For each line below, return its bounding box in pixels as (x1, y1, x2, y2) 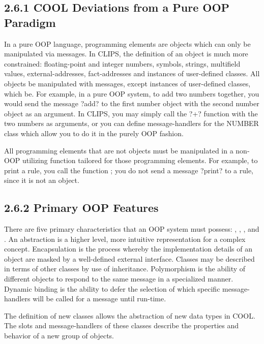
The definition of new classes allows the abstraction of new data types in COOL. (4, 310, 255, 321)
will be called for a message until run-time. (33, 293, 166, 304)
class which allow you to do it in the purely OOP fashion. (4, 128, 184, 138)
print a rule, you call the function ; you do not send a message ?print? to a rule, (4, 165, 253, 175)
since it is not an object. (4, 175, 79, 185)
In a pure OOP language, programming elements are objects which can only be (4, 38, 251, 49)
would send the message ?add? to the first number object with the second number (4, 98, 259, 109)
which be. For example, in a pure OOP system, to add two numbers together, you (4, 88, 259, 99)
